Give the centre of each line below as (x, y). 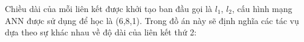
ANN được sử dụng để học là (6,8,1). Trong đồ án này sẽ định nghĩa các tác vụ (152, 20)
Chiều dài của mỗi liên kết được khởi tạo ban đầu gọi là (109, 8)
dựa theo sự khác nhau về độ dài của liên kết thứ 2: (101, 32)
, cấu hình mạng (262, 8)
